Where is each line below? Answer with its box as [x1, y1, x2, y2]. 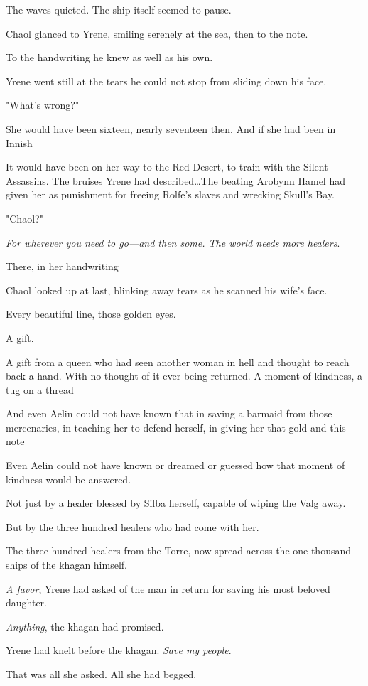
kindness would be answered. [6, 471, 131, 486]
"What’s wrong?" [6, 97, 80, 112]
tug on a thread [6, 382, 74, 397]
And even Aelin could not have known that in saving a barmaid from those [6, 406, 332, 421]
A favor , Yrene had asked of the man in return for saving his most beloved [6, 581, 330, 596]
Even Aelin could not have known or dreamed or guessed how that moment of [6, 458, 345, 473]
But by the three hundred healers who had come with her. [6, 519, 259, 534]
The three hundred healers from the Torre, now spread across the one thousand [6, 543, 352, 558]
